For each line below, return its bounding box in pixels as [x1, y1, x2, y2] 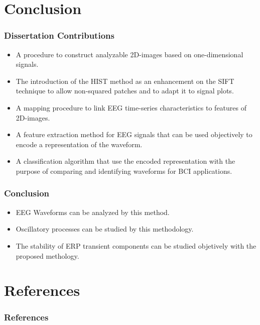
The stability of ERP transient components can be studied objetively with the [16, 240, 256, 251]
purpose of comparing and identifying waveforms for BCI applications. [16, 165, 232, 176]
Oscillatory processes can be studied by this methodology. [16, 224, 194, 234]
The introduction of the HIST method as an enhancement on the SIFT [16, 75, 234, 86]
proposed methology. [16, 250, 79, 261]
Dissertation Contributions [4, 29, 114, 42]
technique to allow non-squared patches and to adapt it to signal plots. [16, 85, 234, 96]
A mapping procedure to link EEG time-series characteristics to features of [16, 102, 246, 113]
